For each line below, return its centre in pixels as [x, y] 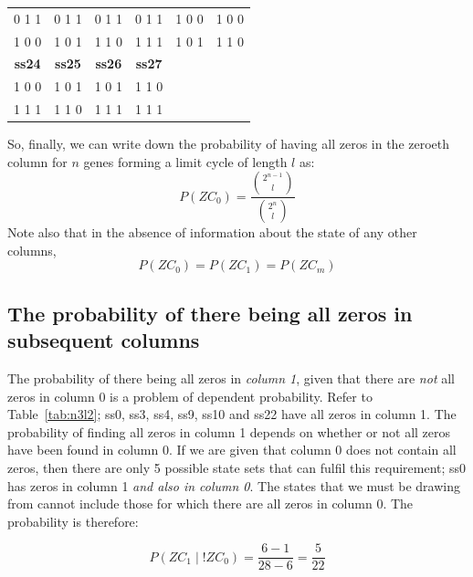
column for [37, 161]
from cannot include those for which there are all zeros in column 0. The [210, 504]
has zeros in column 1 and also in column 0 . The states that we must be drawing [234, 485]
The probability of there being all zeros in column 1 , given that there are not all [231, 378]
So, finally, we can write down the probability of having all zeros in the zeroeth [229, 144]
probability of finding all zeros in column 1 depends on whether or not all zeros [229, 431]
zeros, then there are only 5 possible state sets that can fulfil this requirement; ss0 [237, 468]
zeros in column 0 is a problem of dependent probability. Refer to [190, 396]
